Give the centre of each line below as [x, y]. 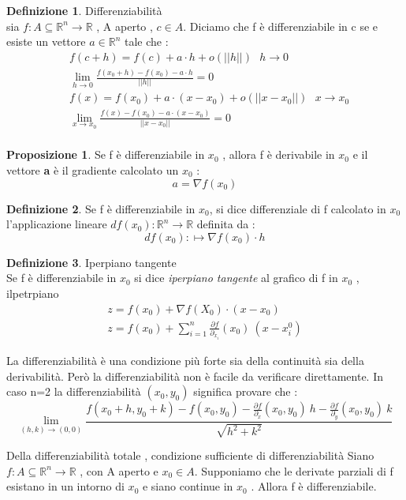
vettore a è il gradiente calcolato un [93, 170]
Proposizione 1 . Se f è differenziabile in [106, 154]
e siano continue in [188, 486]
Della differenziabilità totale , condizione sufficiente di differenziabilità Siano [190, 455]
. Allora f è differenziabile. [314, 486]
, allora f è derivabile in [279, 154]
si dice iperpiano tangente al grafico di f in [236, 278]
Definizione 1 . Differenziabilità [84, 10]
